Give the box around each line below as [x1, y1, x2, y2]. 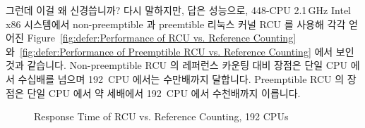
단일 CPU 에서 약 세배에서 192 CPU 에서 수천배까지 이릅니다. [27, 85, 301, 100]
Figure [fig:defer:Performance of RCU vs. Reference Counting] [27, 30, 297, 45]
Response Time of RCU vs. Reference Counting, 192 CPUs [34, 109, 289, 124]
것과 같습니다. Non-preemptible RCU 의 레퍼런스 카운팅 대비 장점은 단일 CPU [6, 58, 347, 72]
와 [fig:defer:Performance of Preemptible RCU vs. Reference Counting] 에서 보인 [6, 44, 354, 58]
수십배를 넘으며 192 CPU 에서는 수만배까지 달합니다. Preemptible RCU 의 [18, 71, 345, 86]
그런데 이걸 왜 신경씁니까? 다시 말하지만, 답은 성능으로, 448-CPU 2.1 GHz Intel [6, 3, 351, 17]
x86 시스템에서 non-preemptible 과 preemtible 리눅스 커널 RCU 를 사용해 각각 [6, 16, 346, 31]
